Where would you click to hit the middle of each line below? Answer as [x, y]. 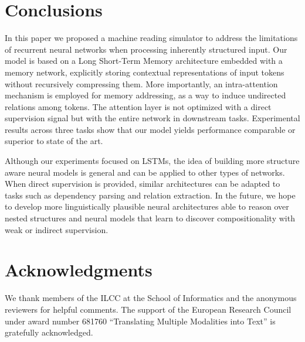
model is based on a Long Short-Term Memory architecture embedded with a [144, 61]
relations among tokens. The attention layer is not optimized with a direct [138, 106]
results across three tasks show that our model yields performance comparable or [150, 129]
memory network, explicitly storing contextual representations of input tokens [145, 72]
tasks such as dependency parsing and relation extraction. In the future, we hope [150, 195]
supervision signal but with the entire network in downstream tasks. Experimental [152, 118]
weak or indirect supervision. [57, 229]
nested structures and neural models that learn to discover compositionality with [150, 218]
